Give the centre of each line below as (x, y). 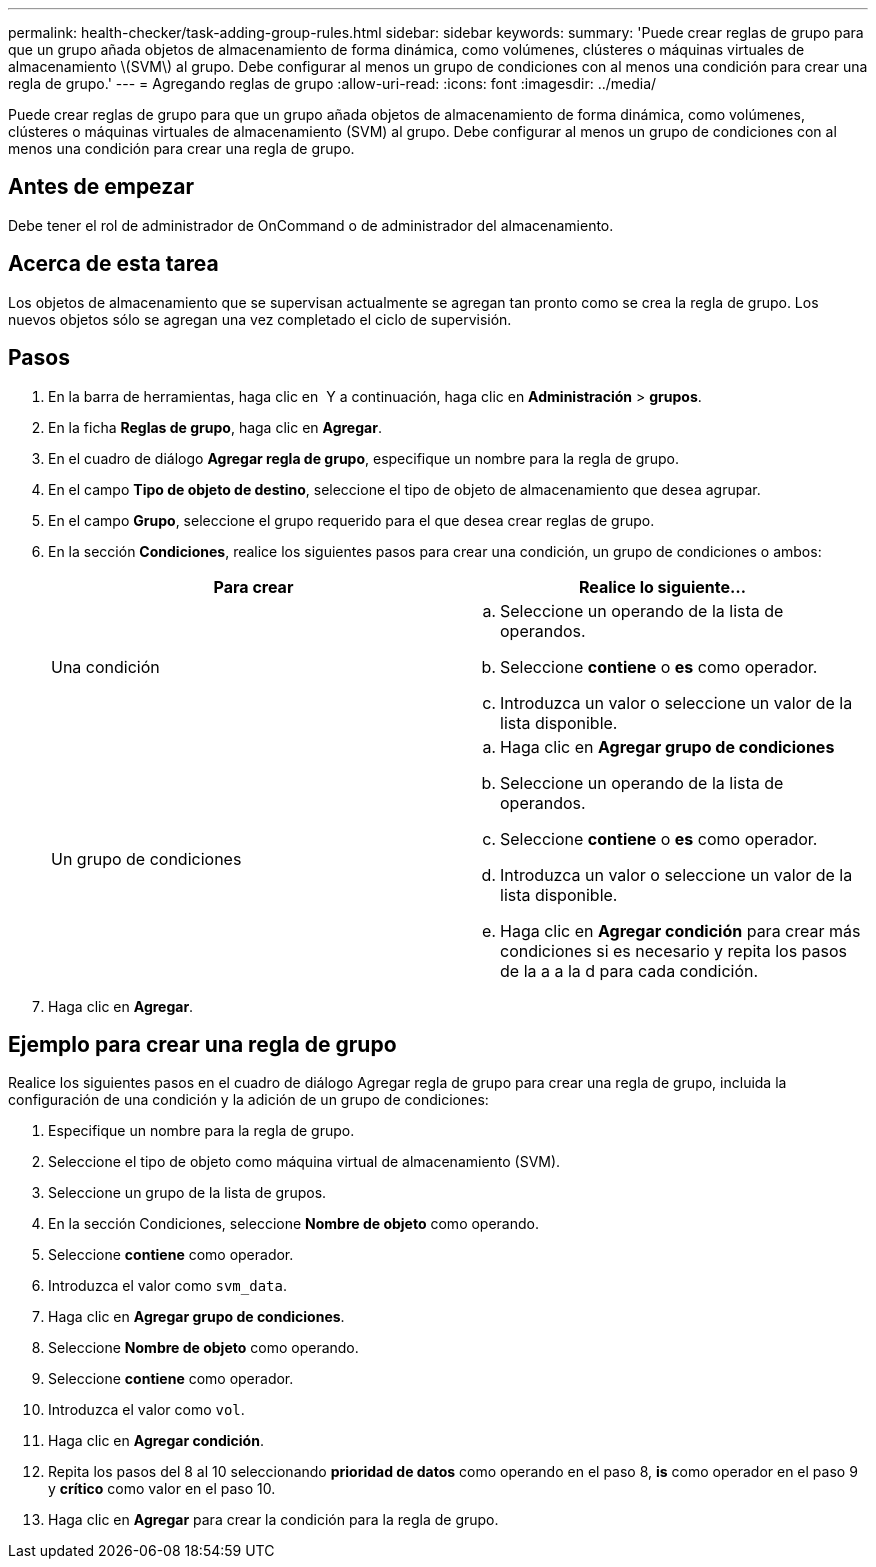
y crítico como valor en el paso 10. (162, 1489)
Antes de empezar (101, 187)
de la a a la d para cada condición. (629, 970)
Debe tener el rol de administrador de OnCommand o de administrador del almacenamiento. (311, 225)
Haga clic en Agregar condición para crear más (680, 930)
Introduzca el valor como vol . (146, 1410)
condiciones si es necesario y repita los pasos (673, 950)
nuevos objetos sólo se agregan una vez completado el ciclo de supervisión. (260, 319)
